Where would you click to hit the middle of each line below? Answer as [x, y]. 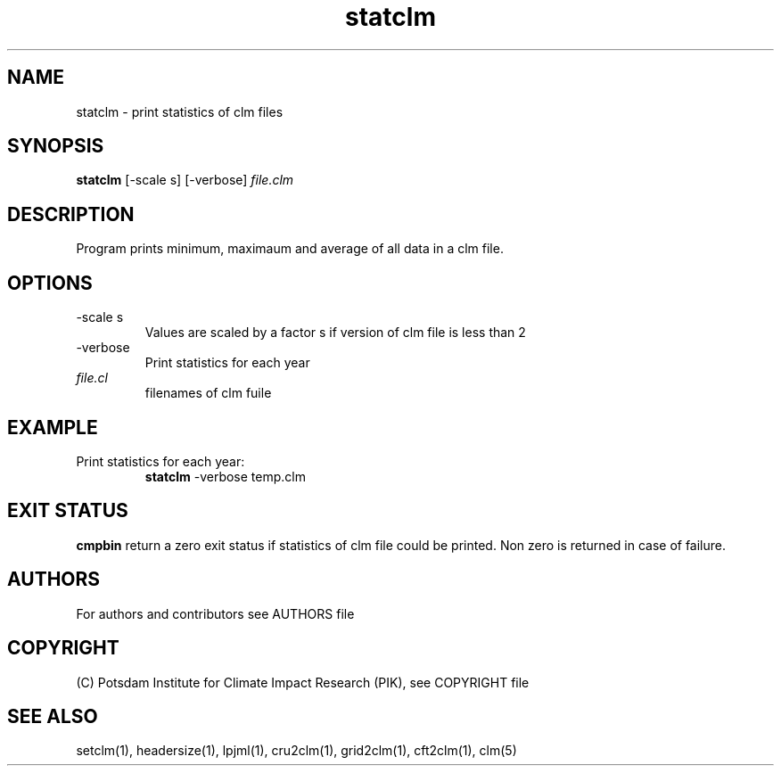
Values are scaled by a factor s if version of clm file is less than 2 [335, 333]
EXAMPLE [53, 427]
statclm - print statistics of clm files [180, 111]
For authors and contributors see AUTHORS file [215, 613]
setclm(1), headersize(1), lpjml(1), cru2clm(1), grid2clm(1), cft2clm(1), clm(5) [296, 751]
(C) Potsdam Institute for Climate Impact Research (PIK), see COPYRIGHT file [303, 682]
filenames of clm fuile [208, 393]
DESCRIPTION [71, 214]
